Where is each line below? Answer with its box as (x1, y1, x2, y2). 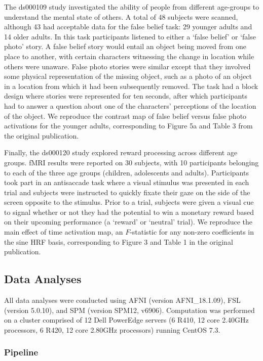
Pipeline (4, 346, 39, 358)
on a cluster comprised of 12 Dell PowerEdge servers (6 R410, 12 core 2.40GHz (4, 314, 249, 325)
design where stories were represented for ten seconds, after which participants (4, 91, 247, 101)
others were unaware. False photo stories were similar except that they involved (4, 61, 251, 71)
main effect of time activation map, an (4, 227, 123, 237)
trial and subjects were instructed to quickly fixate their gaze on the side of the (4, 187, 250, 197)
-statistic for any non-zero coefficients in (130, 227, 254, 237)
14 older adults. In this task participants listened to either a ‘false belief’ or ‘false (4, 31, 256, 41)
